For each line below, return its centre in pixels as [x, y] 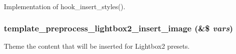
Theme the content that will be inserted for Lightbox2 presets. [97, 46]
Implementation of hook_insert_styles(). [65, 6]
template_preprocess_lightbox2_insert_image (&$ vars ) [118, 28]
